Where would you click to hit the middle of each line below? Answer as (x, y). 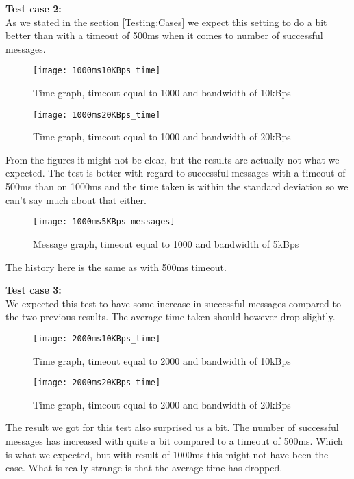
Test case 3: (34, 290)
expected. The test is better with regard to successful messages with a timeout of (176, 173)
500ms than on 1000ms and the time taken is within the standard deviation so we (177, 186)
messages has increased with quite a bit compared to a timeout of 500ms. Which (174, 440)
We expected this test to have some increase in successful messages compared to (173, 303)
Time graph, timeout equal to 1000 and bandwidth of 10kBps (162, 93)
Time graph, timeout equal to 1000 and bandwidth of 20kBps (162, 137)
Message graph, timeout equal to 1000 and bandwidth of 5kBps (166, 243)
